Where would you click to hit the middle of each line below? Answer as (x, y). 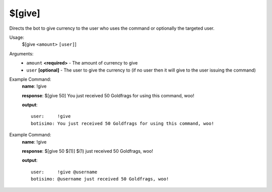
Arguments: (21, 53)
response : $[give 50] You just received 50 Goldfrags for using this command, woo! (108, 95)
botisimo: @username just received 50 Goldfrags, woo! (100, 179)
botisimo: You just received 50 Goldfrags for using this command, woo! (122, 123)
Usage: (17, 37)
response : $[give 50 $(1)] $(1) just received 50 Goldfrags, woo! (88, 151)
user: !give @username (64, 172)
